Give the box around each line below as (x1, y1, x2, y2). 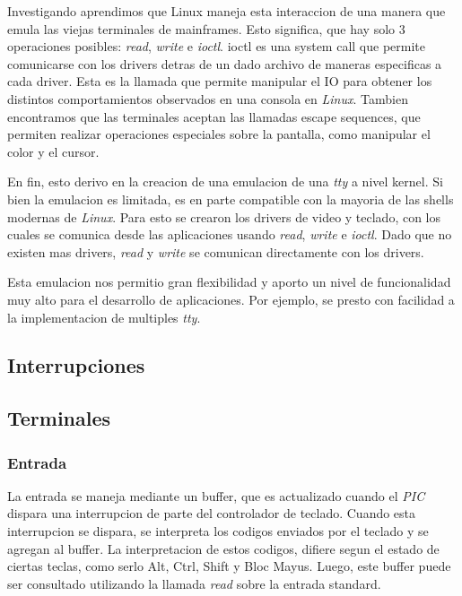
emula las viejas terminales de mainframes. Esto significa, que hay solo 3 (7, 19, 405, 38)
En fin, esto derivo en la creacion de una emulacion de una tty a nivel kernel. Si (7, 172, 443, 191)
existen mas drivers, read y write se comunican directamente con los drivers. (7, 242, 424, 261)
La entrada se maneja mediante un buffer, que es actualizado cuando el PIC (7, 486, 425, 505)
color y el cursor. (7, 142, 100, 160)
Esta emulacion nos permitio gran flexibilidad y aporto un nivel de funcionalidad (7, 272, 451, 291)
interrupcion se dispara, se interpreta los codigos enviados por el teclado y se (7, 522, 429, 540)
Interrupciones (7, 351, 145, 379)
